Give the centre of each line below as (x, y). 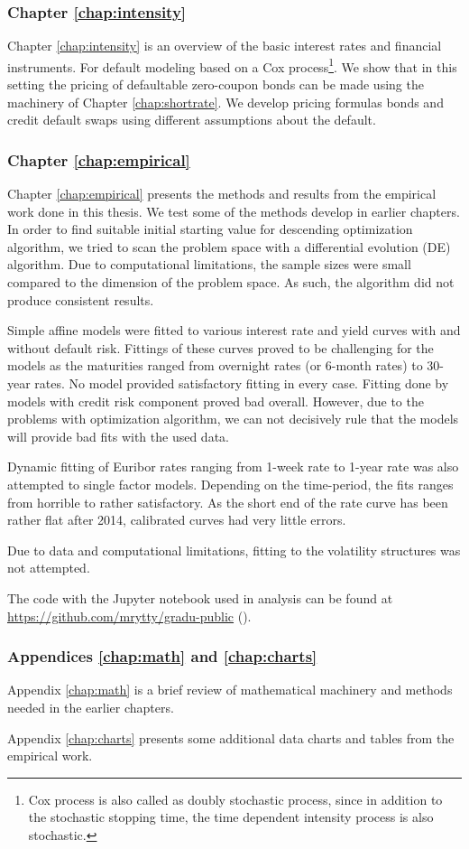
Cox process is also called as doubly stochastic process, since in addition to (235, 799)
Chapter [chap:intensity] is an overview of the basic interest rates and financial (225, 46)
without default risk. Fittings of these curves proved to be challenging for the (221, 347)
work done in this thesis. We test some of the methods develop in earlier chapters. (234, 211)
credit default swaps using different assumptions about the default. (192, 120)
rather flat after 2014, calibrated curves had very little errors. (177, 520)
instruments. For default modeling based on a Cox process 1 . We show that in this (232, 65)
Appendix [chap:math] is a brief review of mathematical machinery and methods (230, 690)
